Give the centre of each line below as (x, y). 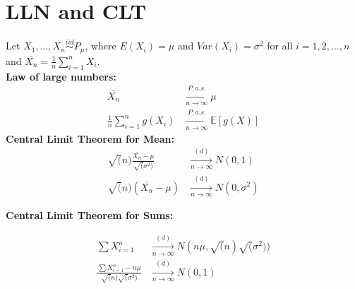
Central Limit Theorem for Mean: (90, 138)
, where (101, 46)
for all (280, 46)
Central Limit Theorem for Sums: (90, 214)
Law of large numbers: (61, 76)
